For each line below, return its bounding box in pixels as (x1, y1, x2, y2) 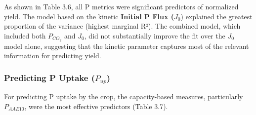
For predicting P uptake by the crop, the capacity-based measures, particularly (4, 91, 243, 102)
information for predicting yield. (4, 50, 101, 61)
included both (4, 30, 46, 40)
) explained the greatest (180, 11, 253, 21)
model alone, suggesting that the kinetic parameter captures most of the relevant (4, 40, 249, 51)
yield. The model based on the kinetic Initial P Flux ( (4, 11, 174, 21)
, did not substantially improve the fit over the (84, 30, 225, 40)
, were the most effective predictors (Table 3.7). (24, 101, 168, 111)
